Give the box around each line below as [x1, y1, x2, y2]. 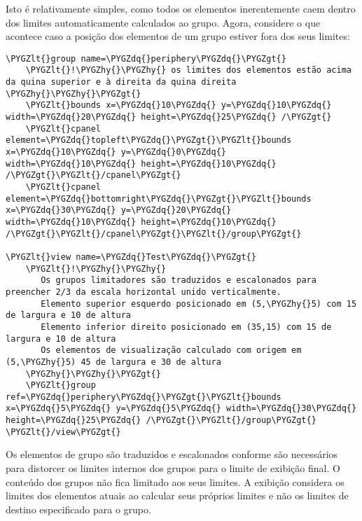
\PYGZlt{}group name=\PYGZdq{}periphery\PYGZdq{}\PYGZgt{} [6, 53, 286, 64]
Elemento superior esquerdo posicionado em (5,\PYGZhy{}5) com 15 [41, 298, 357, 309]
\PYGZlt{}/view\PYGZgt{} [6, 426, 121, 437]
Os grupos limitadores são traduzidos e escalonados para [41, 275, 316, 286]
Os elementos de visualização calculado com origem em [41, 345, 302, 356]
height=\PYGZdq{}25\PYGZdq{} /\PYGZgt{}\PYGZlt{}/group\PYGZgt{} [6, 415, 316, 426]
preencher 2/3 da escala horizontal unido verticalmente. [6, 286, 281, 297]
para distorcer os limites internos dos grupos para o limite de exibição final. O [6, 461, 340, 475]
